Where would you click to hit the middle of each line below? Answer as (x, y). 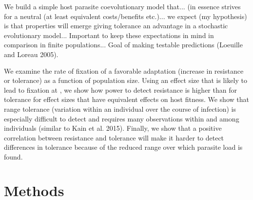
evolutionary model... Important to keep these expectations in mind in (109, 35)
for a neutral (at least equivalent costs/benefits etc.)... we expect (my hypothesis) (126, 16)
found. (13, 156)
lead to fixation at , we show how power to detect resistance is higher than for (120, 90)
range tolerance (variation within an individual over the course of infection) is (120, 109)
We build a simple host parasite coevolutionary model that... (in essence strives (122, 6)
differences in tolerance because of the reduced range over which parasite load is (123, 147)
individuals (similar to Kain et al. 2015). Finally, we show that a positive (113, 128)
